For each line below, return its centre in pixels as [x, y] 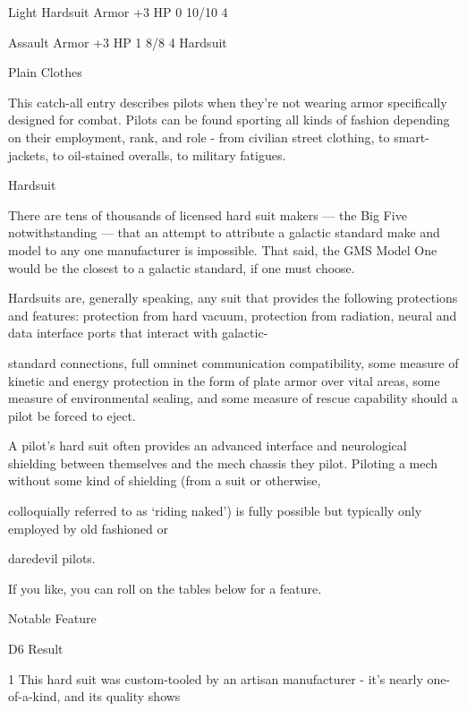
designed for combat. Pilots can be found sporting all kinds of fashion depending [229, 120]
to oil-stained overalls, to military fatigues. [169, 154]
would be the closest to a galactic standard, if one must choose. [182, 267]
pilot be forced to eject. [72, 415]
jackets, [29, 154]
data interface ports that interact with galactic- [138, 333]
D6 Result [36, 649]
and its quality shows [123, 696]
